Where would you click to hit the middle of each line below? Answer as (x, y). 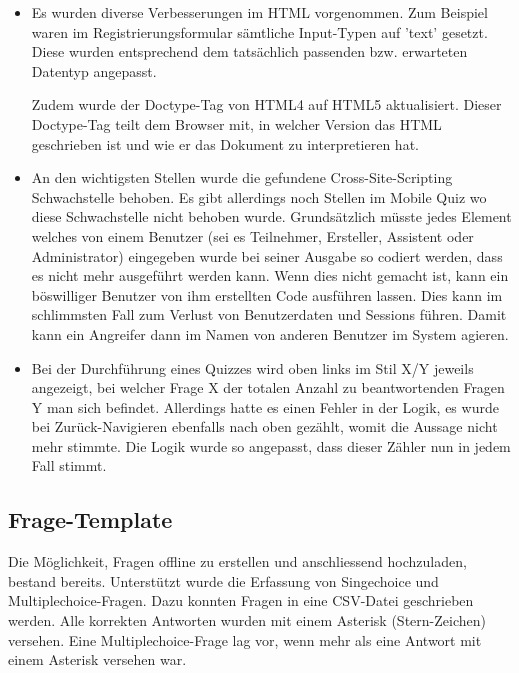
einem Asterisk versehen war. (97, 659)
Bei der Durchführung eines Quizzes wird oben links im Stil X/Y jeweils (252, 367)
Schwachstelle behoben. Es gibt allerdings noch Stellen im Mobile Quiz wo (259, 196)
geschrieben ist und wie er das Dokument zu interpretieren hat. (225, 143)
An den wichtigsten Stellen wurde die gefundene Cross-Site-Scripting (242, 177)
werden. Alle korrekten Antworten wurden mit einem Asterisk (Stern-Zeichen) (247, 620)
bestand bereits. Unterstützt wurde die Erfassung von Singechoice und (223, 580)
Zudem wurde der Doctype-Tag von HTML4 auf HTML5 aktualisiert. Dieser (266, 104)
